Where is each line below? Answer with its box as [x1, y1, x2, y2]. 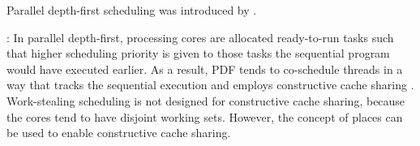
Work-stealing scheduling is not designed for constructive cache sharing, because [6, 92, 405, 109]
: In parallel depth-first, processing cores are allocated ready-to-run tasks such [6, 28, 394, 45]
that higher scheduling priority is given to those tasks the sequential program [6, 45, 390, 62]
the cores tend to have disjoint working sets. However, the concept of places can [6, 108, 403, 125]
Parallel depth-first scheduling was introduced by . [6, 2, 257, 18]
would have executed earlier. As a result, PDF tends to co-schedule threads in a [6, 60, 403, 77]
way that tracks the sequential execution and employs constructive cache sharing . [6, 76, 414, 93]
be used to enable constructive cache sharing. [6, 124, 231, 141]
